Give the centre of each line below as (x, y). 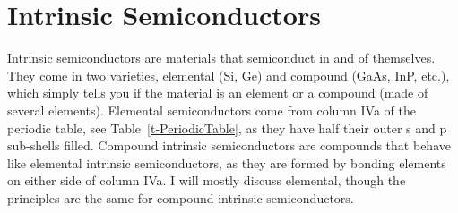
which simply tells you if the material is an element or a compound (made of (218, 93)
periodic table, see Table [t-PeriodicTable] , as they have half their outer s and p (227, 128)
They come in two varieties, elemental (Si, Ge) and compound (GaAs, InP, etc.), (229, 75)
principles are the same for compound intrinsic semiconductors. (181, 197)
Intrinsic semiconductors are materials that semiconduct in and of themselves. (221, 58)
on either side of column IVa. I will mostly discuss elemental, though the (207, 180)
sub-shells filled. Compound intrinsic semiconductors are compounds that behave (229, 145)
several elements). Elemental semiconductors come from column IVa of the (212, 110)
